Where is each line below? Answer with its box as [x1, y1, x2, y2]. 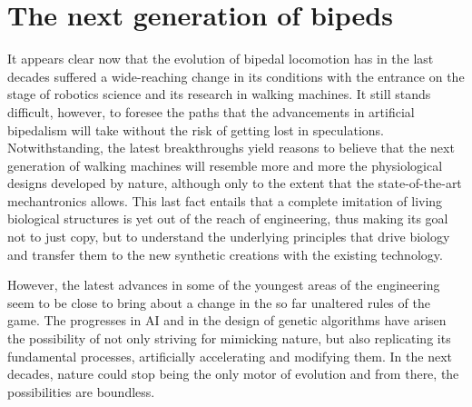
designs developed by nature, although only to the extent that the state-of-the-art [7, 174, 462, 193]
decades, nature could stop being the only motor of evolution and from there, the [7, 364, 459, 383]
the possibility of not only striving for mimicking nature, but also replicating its [7, 329, 451, 348]
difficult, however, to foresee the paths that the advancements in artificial [7, 102, 415, 121]
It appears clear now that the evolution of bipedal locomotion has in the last [7, 49, 434, 68]
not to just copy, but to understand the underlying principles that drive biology [7, 227, 450, 246]
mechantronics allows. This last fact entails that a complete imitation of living [7, 191, 443, 210]
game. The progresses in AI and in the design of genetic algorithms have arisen [7, 311, 447, 330]
